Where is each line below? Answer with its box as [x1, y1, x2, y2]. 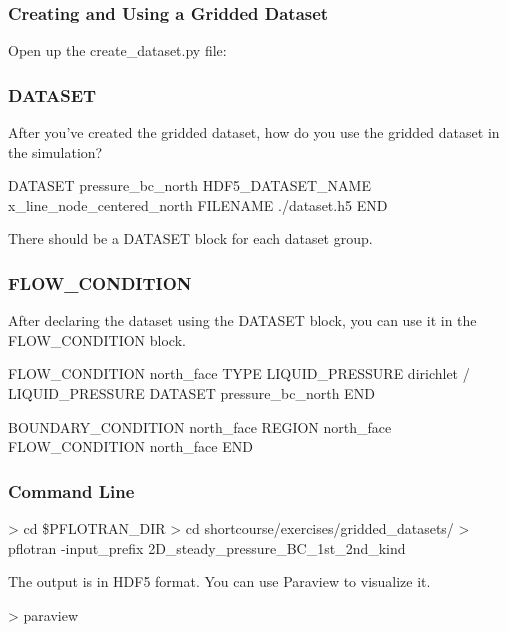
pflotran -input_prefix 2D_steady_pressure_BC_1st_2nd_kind [8, 537, 406, 558]
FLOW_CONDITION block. [8, 329, 186, 350]
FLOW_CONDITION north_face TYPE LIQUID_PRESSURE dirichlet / [8, 363, 470, 384]
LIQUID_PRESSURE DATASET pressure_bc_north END [8, 383, 375, 403]
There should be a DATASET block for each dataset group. [8, 228, 373, 249]
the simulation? [8, 141, 103, 162]
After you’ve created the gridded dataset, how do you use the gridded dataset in [8, 122, 500, 143]
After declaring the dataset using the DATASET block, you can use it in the [8, 310, 477, 331]
